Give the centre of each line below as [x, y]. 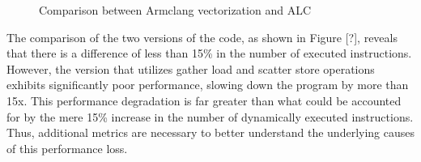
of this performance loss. [67, 148]
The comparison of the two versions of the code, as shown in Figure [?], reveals [202, 37]
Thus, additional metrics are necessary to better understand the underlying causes [210, 132]
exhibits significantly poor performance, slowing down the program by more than [208, 85]
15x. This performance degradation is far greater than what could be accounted [204, 100]
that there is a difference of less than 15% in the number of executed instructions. [209, 53]
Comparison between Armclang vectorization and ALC [175, 10]
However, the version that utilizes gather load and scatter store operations [191, 68]
